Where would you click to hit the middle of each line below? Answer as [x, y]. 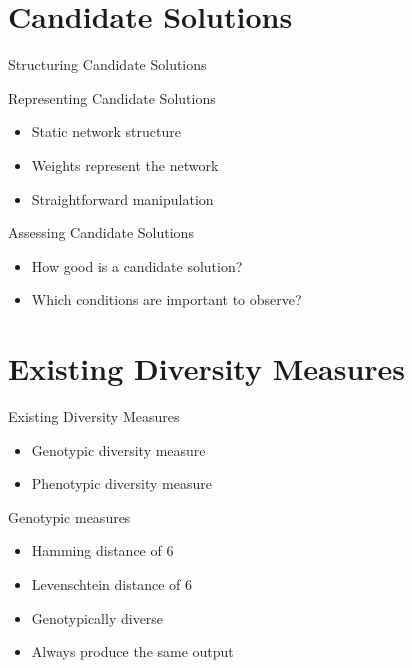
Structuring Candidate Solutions [107, 64]
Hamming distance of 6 [102, 550]
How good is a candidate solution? [137, 265]
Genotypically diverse [97, 617]
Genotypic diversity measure [118, 449]
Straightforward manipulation [122, 198]
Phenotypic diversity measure [121, 483]
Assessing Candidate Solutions [101, 232]
